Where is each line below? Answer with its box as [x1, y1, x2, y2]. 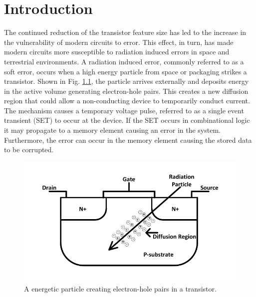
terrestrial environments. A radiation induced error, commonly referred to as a [4, 56, 244, 66]
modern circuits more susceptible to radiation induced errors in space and [4, 46, 230, 57]
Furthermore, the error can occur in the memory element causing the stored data [4, 134, 252, 145]
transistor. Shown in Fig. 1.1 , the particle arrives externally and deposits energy [4, 76, 249, 86]
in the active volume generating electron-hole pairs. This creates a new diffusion [4, 85, 249, 96]
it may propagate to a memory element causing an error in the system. [4, 125, 221, 135]
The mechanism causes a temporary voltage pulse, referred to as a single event [4, 105, 244, 115]
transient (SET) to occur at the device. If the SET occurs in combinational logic [4, 115, 250, 125]
